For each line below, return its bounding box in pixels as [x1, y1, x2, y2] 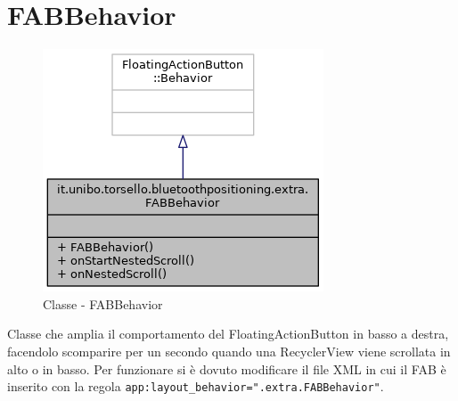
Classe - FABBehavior [43, 294, 163, 313]
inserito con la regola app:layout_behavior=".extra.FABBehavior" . [7, 377, 384, 396]
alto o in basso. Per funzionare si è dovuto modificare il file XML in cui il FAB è [7, 359, 446, 378]
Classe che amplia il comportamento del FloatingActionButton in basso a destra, [7, 324, 449, 343]
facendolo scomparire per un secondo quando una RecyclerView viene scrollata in [7, 341, 451, 360]
